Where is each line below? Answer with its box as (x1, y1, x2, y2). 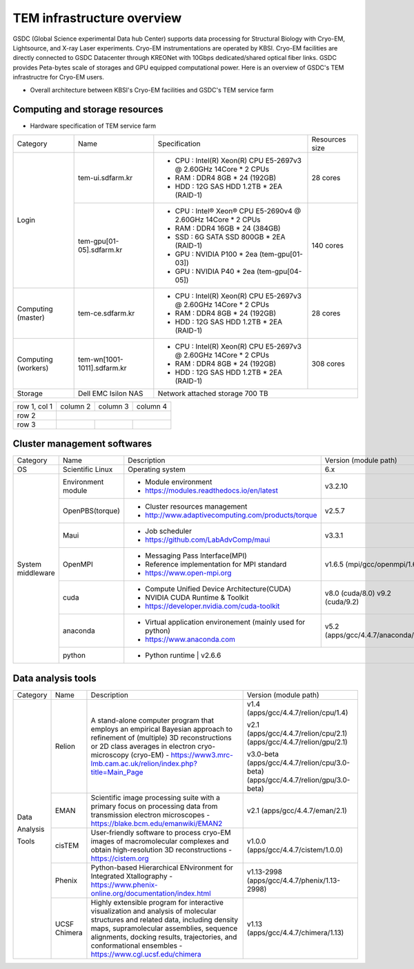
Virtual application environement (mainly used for (145, 618, 306, 627)
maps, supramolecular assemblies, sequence (90, 923, 238, 933)
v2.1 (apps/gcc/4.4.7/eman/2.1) (246, 805, 348, 815)
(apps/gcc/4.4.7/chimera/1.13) (246, 928, 344, 937)
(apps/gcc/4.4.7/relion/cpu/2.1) (246, 728, 348, 738)
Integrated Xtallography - (90, 871, 172, 881)
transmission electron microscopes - (90, 810, 210, 819)
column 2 (60, 401, 91, 411)
